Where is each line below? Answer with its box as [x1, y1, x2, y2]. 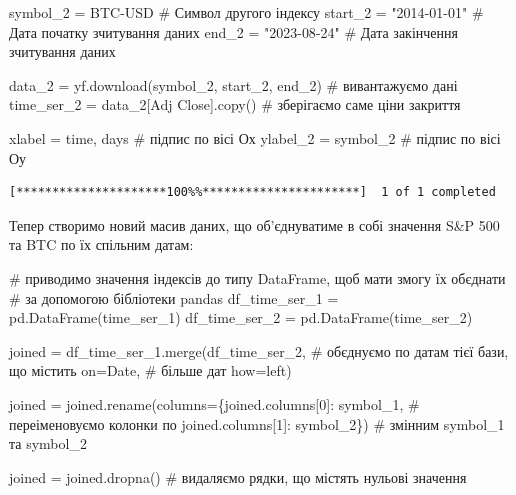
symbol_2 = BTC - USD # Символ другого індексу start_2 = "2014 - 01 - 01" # [9, 2, 484, 22]
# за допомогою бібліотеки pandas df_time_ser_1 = [9, 287, 339, 308]
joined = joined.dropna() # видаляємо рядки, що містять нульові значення [9, 466, 467, 487]
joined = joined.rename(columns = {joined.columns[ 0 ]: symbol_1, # [9, 393, 420, 414]
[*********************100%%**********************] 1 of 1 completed [9, 185, 496, 200]
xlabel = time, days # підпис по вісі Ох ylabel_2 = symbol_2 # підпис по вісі [9, 127, 501, 148]
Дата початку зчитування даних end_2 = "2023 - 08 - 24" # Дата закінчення [9, 21, 458, 42]
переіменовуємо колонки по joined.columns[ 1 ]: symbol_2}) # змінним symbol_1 [9, 413, 505, 434]
